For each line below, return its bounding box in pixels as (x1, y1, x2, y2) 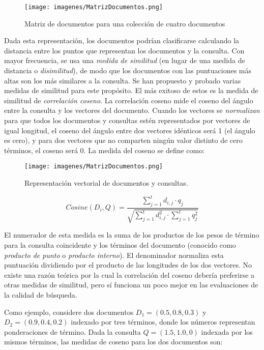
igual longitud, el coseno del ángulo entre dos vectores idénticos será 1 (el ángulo (4, 125, 255, 135)
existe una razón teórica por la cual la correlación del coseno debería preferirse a (4, 269, 255, 280)
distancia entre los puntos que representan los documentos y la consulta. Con (4, 45, 245, 55)
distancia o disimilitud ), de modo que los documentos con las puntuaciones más (4, 65, 252, 76)
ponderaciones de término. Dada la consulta (4, 326, 141, 337)
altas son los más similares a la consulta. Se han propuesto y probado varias (4, 75, 241, 85)
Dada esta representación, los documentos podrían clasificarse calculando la (4, 35, 240, 46)
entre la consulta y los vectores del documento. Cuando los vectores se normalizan (4, 105, 260, 115)
